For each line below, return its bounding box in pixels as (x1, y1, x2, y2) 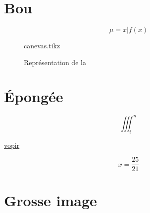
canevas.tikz (24, 40, 60, 51)
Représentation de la (24, 57, 86, 67)
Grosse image (4, 190, 97, 210)
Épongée (4, 86, 63, 106)
